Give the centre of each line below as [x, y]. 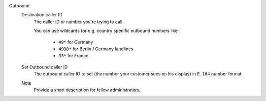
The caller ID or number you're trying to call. [79, 22]
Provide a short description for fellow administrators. [87, 90]
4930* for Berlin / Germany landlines [96, 49]
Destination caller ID [42, 15]
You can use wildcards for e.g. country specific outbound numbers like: [106, 31]
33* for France [73, 56]
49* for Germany [76, 42]
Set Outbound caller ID [45, 67]
